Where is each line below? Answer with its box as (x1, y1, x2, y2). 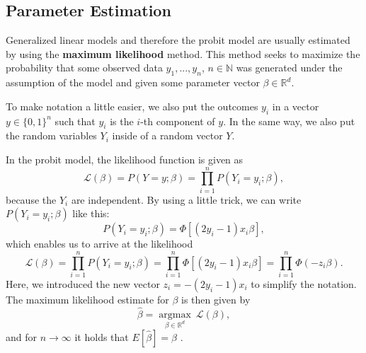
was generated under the (236, 60, 343, 75)
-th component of (140, 113, 215, 128)
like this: (72, 206, 110, 221)
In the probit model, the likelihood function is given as (6, 151, 244, 166)
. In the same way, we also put (223, 113, 355, 128)
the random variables (6, 128, 97, 143)
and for (6, 329, 38, 344)
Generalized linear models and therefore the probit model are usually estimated (6, 33, 350, 47)
